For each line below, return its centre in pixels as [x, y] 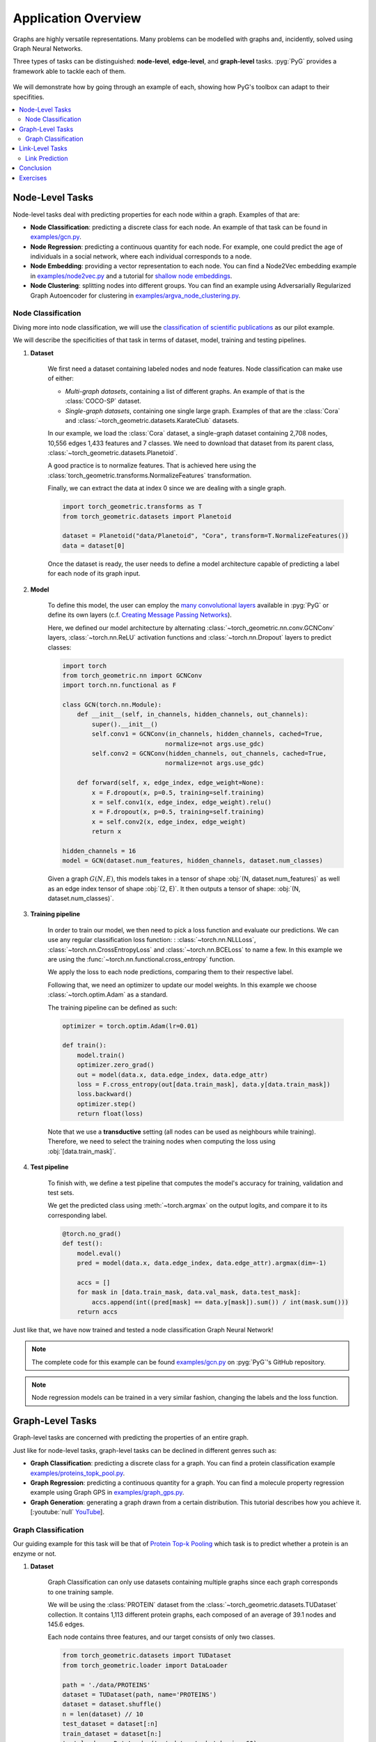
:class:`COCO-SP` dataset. [103, 401]
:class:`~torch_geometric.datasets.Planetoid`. [112, 453]
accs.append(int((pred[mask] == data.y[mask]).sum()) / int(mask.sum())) [220, 1302]
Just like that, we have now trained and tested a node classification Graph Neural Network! [143, 1329]
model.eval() [99, 1253]
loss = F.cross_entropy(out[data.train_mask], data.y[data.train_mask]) [204, 1084]
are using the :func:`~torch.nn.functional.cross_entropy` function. [141, 959]
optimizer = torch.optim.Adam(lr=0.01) [130, 1026]
